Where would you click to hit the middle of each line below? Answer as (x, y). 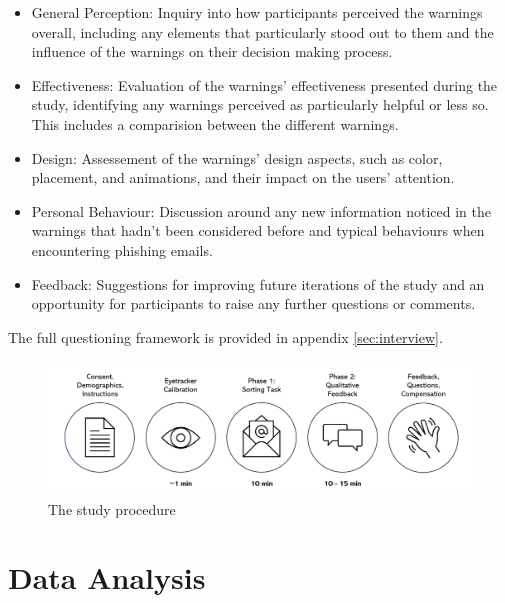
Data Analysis (107, 577)
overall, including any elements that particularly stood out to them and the (262, 31)
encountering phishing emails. (122, 249)
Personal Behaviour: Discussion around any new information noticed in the (261, 210)
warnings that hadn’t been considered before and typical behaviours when (258, 230)
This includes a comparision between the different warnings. (215, 123)
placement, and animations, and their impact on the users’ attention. (243, 177)
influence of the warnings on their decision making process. (212, 51)
